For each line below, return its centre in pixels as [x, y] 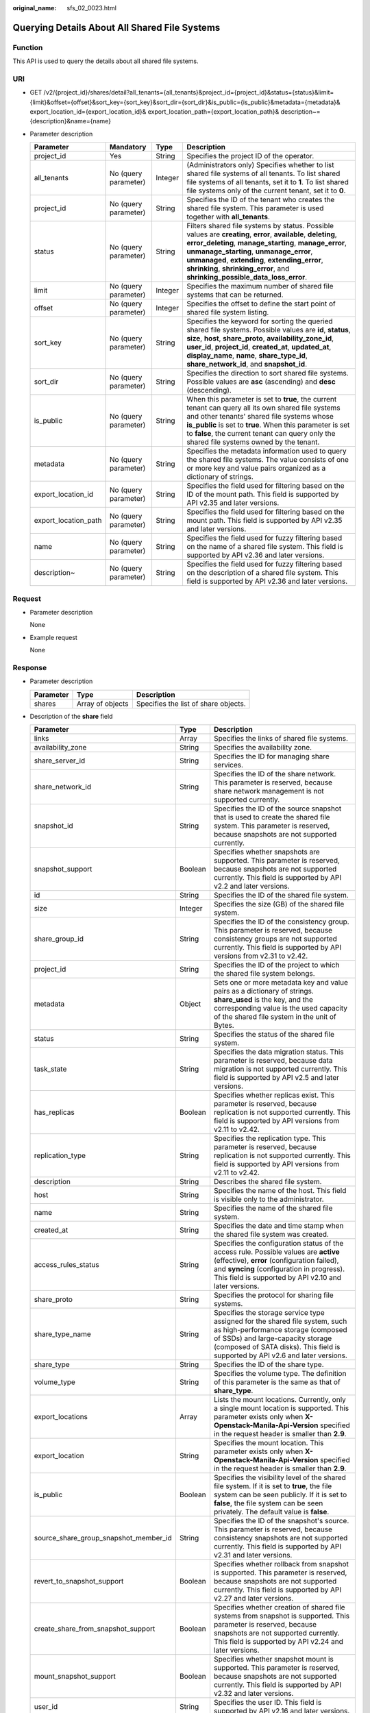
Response [30, 667]
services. [228, 765]
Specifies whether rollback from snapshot [281, 1564]
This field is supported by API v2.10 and [277, 1278]
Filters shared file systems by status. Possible [260, 226]
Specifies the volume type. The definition [280, 1374]
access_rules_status [66, 1265]
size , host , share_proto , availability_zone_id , [260, 338]
